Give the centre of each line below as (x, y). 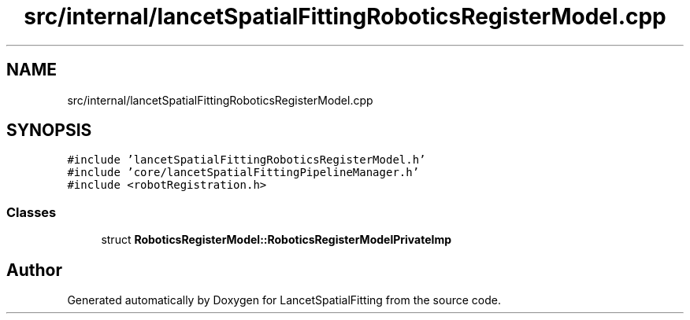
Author (34, 270)
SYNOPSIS (49, 131)
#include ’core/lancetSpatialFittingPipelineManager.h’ (243, 173)
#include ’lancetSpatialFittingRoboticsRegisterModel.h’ (247, 160)
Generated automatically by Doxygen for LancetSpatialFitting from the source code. (284, 300)
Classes (32, 212)
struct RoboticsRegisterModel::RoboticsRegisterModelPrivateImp (276, 240)
